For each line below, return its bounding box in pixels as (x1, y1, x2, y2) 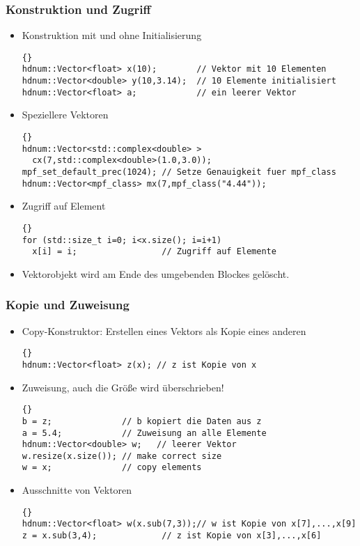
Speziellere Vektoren (22, 107, 109, 122)
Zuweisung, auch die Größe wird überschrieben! (22, 380, 224, 394)
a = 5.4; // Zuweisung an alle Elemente (22, 428, 267, 438)
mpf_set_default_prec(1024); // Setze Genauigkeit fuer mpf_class (22, 167, 336, 177)
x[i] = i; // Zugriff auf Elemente (32, 247, 276, 257)
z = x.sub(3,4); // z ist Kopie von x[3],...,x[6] (22, 531, 322, 541)
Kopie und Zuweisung (6, 296, 130, 313)
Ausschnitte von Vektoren (22, 483, 132, 497)
